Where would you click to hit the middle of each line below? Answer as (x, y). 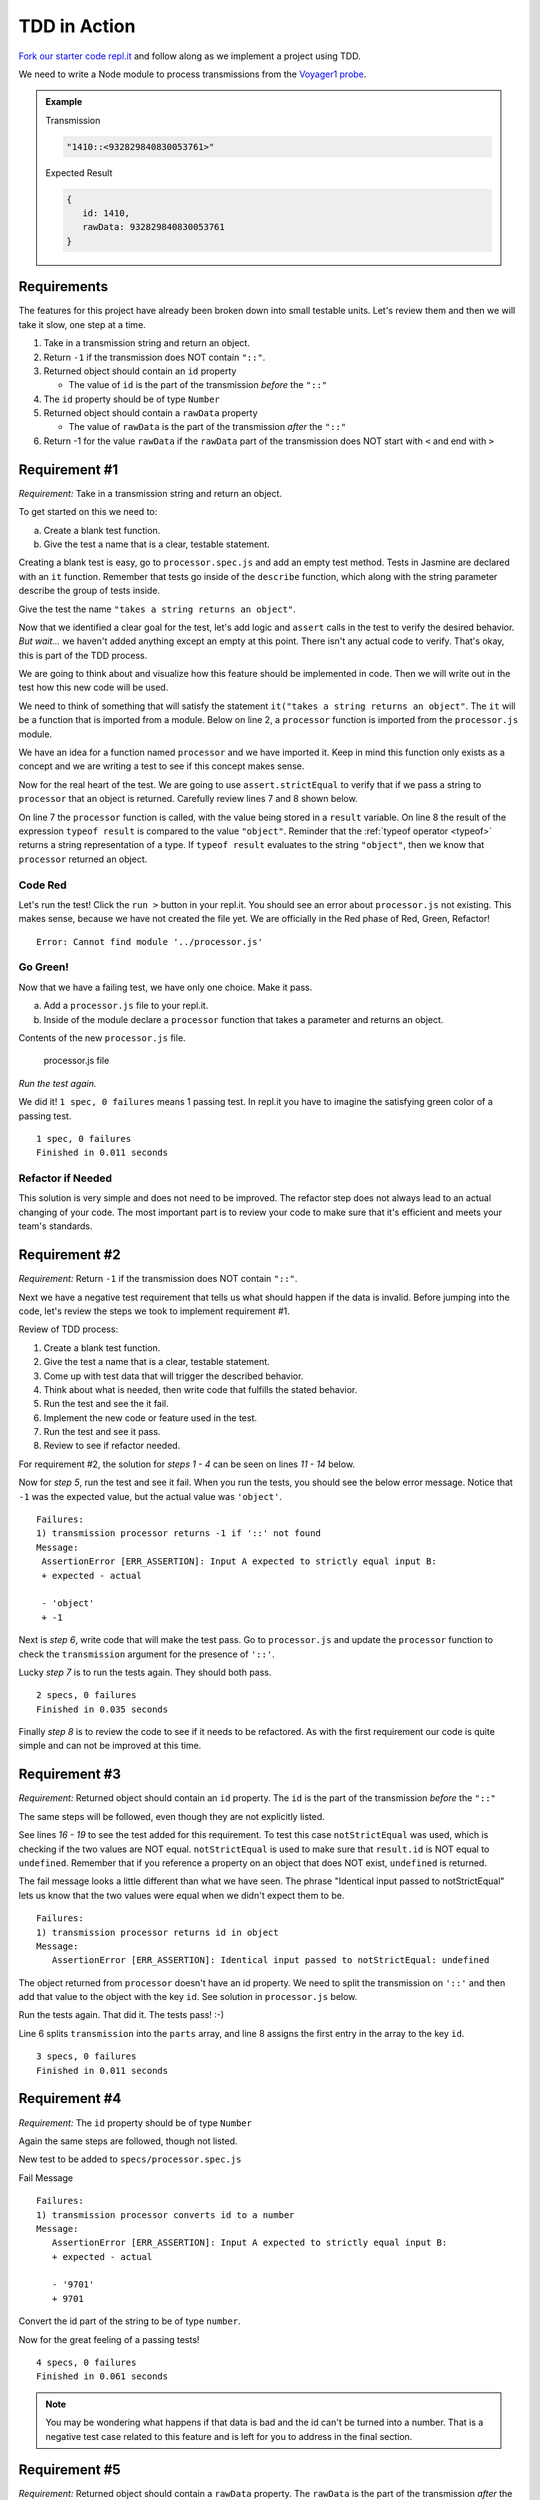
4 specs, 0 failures (86, 2363)
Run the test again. (57, 1083)
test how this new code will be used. (93, 687)
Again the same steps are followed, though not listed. (128, 2141)
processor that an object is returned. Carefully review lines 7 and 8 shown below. (188, 799)
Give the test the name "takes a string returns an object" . (157, 609)
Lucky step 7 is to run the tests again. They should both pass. (145, 1672)
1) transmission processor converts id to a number (165, 2214)
